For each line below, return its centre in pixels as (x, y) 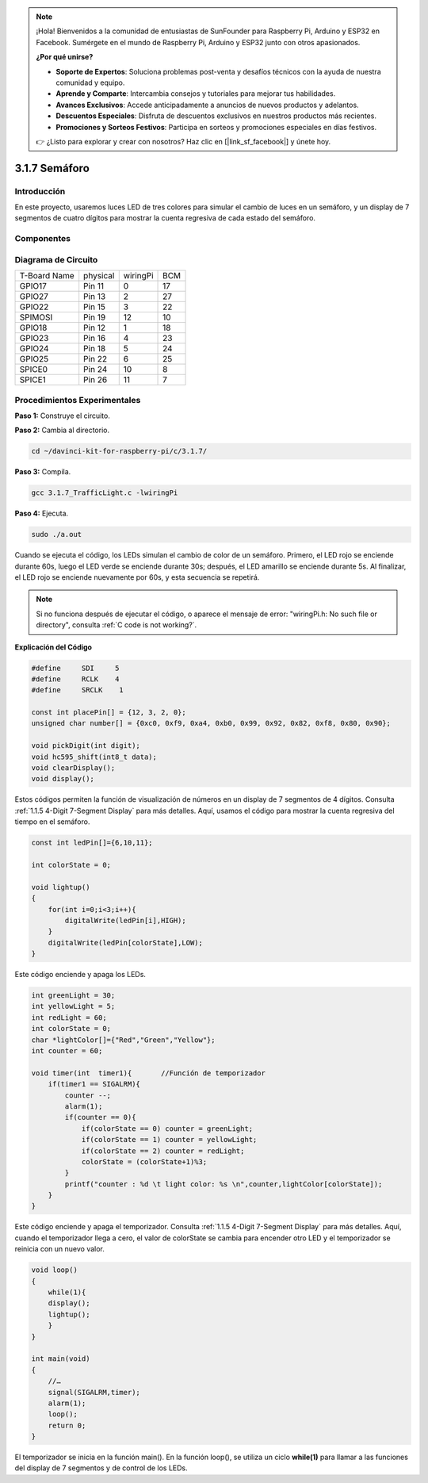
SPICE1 (33, 380)
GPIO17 (33, 286)
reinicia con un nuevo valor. (59, 1249)
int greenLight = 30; (73, 996)
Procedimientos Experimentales (78, 400)
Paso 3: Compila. (43, 472)
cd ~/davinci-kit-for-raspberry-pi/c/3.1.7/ (119, 451)
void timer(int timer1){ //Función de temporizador (148, 1073)
